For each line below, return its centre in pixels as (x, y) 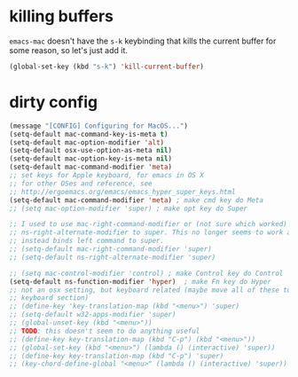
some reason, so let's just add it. (69, 50)
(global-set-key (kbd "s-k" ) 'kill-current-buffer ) (106, 67)
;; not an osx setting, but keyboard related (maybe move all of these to (150, 290)
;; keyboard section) (49, 298)
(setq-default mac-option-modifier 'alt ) (87, 142)
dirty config (54, 102)
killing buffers (61, 16)
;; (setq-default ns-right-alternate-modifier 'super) (113, 257)
